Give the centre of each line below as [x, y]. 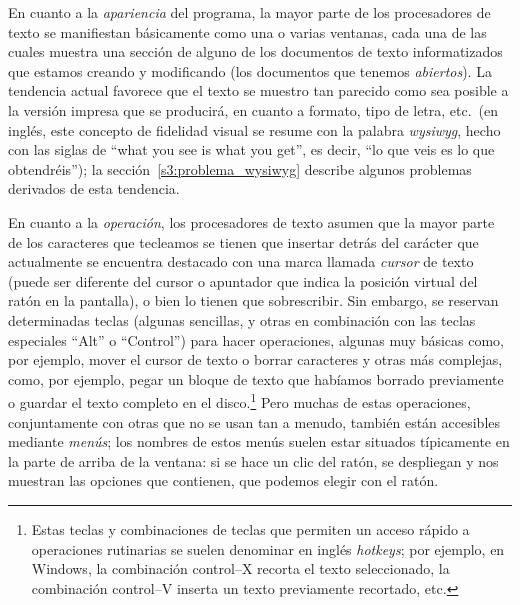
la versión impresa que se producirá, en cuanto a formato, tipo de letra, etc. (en [253, 109]
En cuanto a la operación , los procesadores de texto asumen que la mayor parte [251, 221]
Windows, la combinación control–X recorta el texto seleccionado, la [240, 568]
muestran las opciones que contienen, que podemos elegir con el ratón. [223, 480]
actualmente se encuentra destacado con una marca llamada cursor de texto [241, 261]
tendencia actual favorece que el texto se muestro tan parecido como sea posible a [258, 90]
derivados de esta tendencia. [94, 188]
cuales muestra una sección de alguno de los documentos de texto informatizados [255, 51]
